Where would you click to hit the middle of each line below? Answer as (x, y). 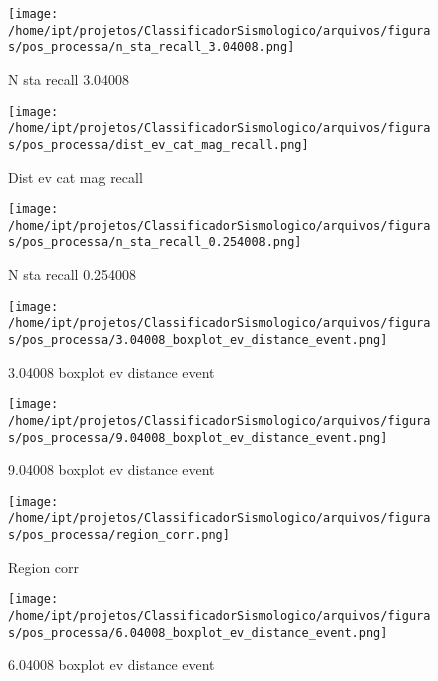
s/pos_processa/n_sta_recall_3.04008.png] (151, 47)
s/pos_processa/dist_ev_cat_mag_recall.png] (158, 144)
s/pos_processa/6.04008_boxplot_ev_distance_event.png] (198, 632)
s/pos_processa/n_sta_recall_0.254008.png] (155, 242)
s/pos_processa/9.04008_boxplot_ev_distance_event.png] (198, 437)
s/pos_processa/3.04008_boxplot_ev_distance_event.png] (198, 340)
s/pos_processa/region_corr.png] (119, 535)
